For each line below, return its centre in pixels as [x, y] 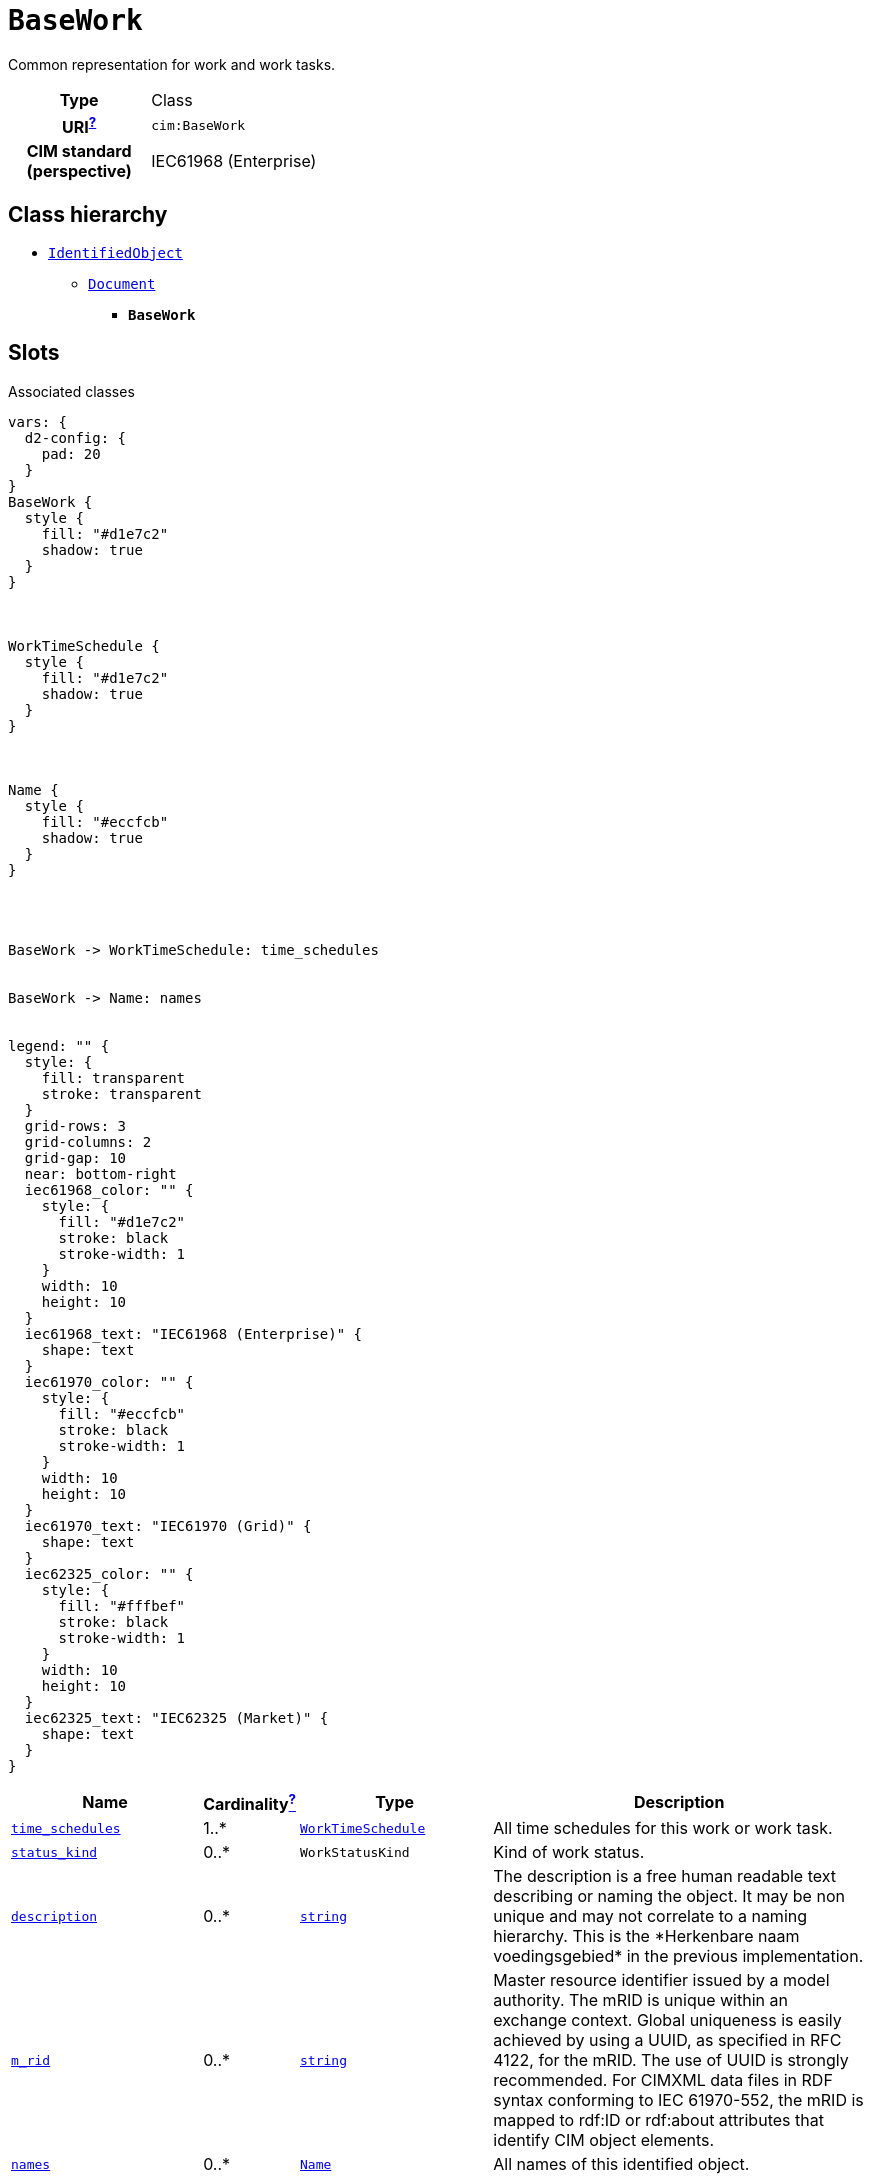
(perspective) [79, 171]
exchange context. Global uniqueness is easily [667, 2020]
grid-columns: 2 [88, 1141]
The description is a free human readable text [664, 1876]
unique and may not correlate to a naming [650, 1916]
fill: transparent [113, 1077]
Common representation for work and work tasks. [172, 64]
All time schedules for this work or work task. [663, 1828]
